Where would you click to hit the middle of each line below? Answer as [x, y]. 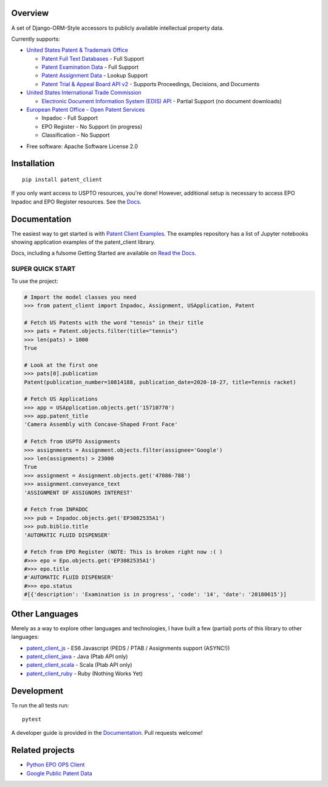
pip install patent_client [62, 179]
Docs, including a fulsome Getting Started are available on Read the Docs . [104, 253]
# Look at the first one [61, 365]
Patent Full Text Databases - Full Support [93, 58]
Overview [30, 13]
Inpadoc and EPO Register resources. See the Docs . [77, 202]
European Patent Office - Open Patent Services [86, 110]
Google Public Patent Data [59, 773]
